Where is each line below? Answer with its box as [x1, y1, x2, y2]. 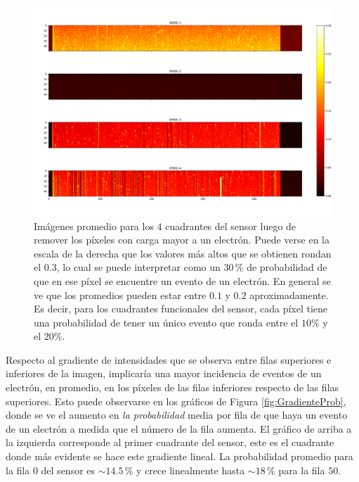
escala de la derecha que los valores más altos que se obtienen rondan [34, 246, 332, 260]
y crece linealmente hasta [136, 462, 245, 477]
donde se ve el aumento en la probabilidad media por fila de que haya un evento [6, 407, 348, 422]
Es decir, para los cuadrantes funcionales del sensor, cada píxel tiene [34, 301, 328, 316]
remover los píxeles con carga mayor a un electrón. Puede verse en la [34, 232, 329, 247]
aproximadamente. [249, 287, 329, 302]
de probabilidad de [247, 260, 327, 274]
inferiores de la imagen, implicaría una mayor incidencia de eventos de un [6, 366, 322, 381]
